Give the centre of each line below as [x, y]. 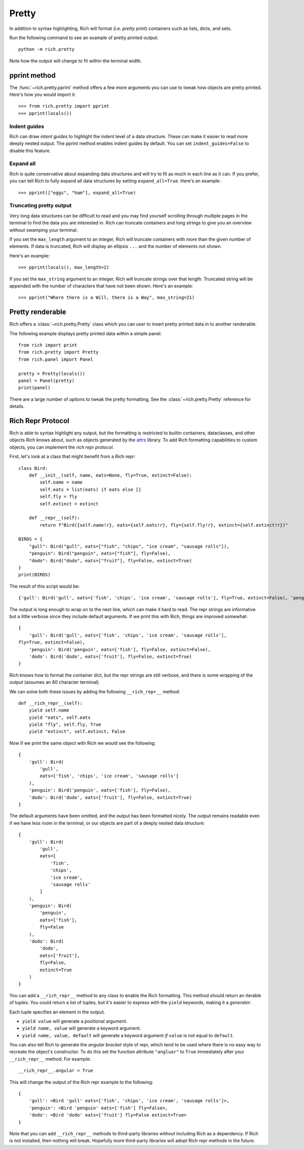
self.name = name [61, 482]
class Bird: [33, 468]
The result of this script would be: [45, 586]
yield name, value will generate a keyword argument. [82, 1028]
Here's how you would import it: [43, 94]
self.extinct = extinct [69, 504]
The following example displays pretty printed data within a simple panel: [86, 333]
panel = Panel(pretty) [47, 380]
